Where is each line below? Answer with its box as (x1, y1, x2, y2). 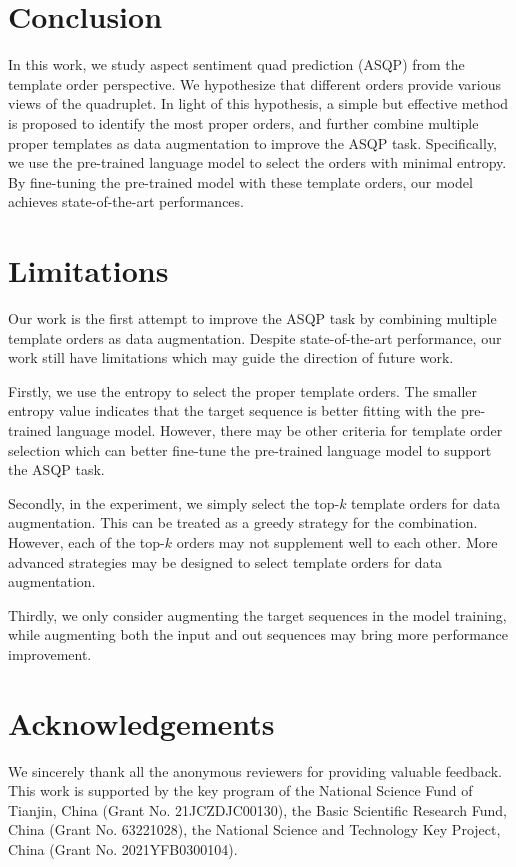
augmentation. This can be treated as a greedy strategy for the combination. (8, 512, 478, 533)
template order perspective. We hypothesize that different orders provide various (8, 73, 501, 94)
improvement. (8, 643, 92, 664)
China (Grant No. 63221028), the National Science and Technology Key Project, (8, 819, 501, 840)
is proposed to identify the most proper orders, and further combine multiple (8, 112, 479, 133)
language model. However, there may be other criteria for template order (56, 419, 503, 440)
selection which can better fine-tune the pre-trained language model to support (8, 439, 492, 460)
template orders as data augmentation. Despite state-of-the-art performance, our (8, 327, 502, 348)
